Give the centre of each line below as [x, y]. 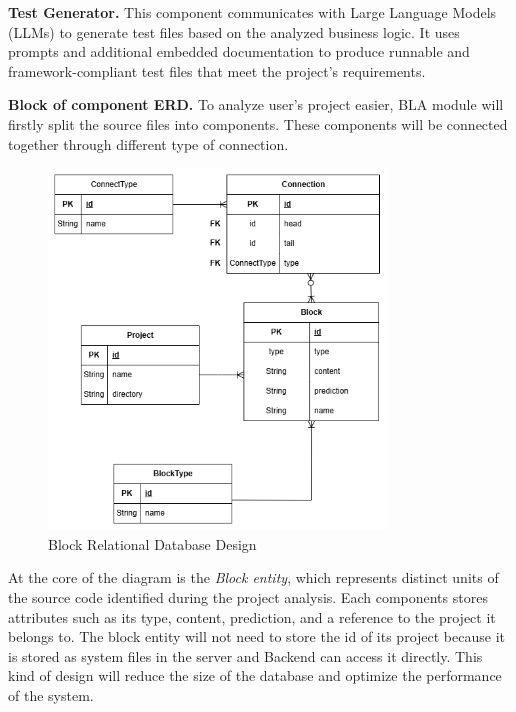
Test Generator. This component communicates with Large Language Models [252, 12]
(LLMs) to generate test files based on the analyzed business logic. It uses [234, 31]
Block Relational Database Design [152, 543]
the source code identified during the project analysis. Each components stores [248, 597]
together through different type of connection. [148, 143]
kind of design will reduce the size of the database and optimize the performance [255, 675]
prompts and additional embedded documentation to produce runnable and [239, 51]
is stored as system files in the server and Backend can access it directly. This [245, 655]
